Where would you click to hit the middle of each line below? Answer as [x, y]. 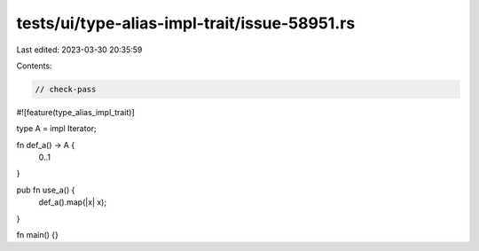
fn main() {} [38, 235]
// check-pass [66, 89]
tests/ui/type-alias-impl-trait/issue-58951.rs [186, 23]
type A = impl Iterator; [56, 129]
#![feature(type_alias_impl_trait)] [75, 112]
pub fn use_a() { [46, 190]
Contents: [34, 66]
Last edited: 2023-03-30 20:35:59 [79, 50]
